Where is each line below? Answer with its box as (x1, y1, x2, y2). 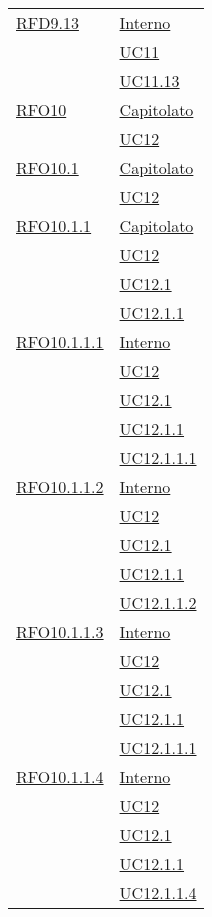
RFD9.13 (16, 11, 79, 34)
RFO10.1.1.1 (16, 330, 104, 353)
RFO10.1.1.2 (16, 475, 104, 498)
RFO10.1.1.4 (16, 765, 104, 788)
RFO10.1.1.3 (16, 620, 104, 643)
